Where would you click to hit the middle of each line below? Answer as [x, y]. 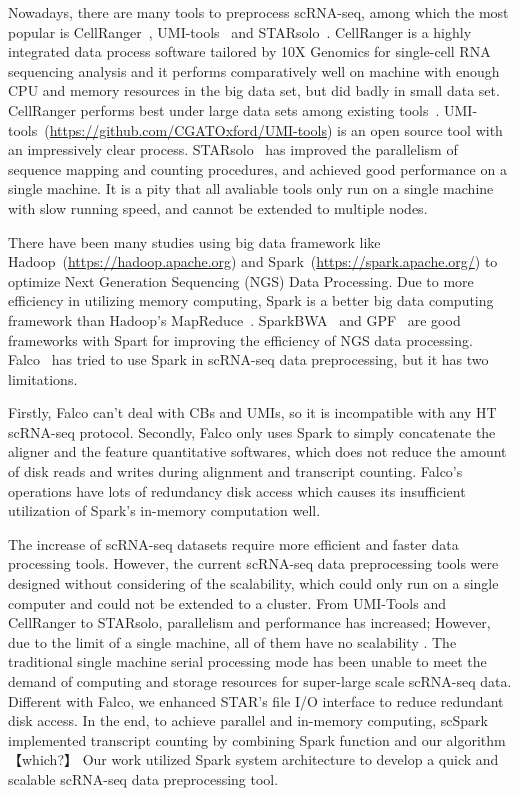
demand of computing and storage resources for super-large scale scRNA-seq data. [260, 681]
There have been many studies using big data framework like [194, 241]
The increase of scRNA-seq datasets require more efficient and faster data [233, 543]
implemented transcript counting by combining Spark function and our [225, 739]
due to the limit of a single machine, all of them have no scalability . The [232, 641]
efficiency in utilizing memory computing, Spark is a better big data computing [251, 300]
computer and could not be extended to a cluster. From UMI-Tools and [227, 602]
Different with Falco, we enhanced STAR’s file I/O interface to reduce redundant [256, 700]
